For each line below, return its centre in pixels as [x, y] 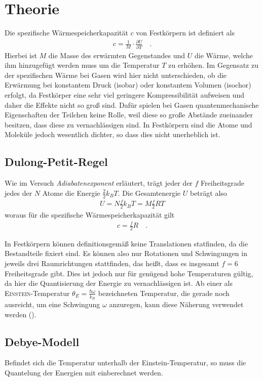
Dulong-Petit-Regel [56, 162]
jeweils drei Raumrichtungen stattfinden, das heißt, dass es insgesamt [112, 263]
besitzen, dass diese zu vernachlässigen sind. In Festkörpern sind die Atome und [128, 124]
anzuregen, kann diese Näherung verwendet [176, 304]
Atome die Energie [71, 193]
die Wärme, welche [224, 55]
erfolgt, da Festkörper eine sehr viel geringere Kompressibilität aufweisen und [124, 94]
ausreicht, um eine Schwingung [52, 304]
